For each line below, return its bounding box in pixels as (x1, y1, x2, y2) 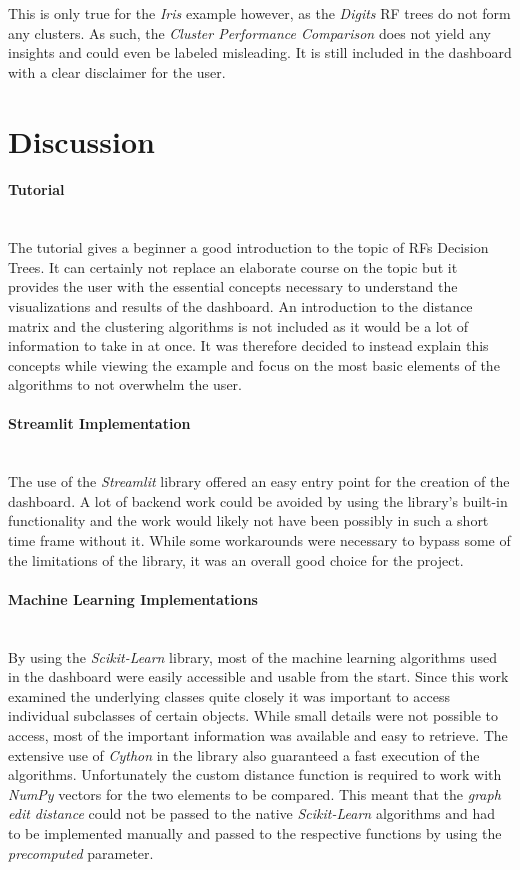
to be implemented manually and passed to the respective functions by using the (8, 822, 502, 843)
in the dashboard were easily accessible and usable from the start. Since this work (8, 666, 509, 687)
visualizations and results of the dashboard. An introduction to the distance (8, 295, 473, 316)
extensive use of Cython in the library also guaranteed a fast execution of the (8, 744, 480, 765)
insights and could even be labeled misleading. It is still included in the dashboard (8, 42, 512, 63)
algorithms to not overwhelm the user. (8, 374, 242, 395)
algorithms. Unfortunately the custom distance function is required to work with (8, 764, 502, 785)
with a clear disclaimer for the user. (8, 61, 226, 82)
